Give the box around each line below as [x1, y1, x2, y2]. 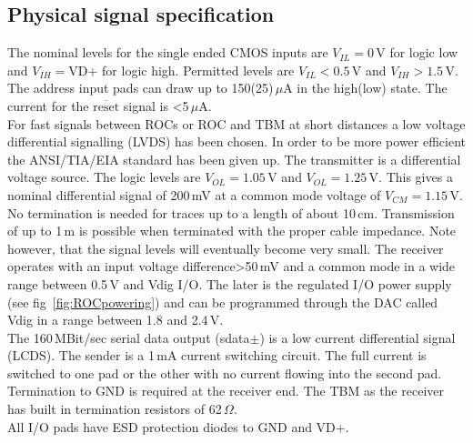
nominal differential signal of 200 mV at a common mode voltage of [7, 185, 381, 204]
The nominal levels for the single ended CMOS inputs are [7, 43, 328, 62]
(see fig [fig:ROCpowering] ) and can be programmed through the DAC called [7, 292, 438, 311]
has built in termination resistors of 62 [7, 399, 222, 418]
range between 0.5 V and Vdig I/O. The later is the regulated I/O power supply [7, 274, 452, 293]
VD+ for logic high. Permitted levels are [68, 60, 295, 79]
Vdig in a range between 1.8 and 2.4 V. [7, 310, 224, 329]
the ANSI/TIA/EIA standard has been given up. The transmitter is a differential [7, 149, 461, 168]
